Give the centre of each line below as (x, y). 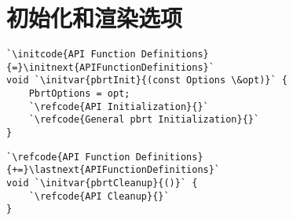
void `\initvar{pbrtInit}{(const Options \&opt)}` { (147, 81)
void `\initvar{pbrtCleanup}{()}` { (102, 183)
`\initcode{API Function (71, 55)
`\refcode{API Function (68, 157)
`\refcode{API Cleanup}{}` (99, 196)
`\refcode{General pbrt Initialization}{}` (144, 120)
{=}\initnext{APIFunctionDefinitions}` (110, 67)
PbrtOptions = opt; (79, 94)
